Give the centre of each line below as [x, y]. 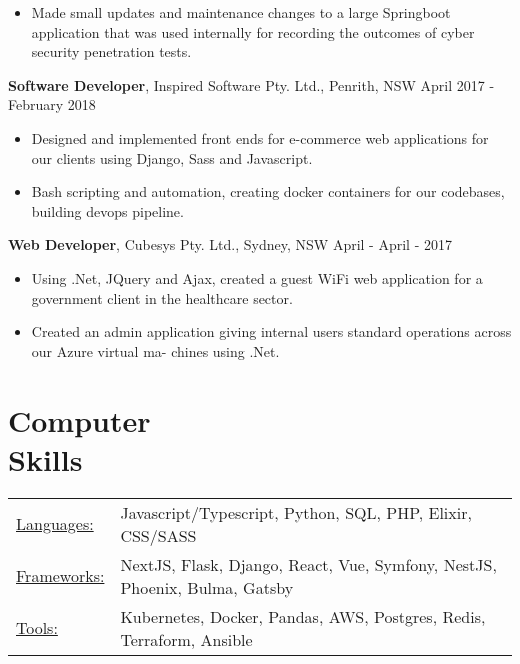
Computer [79, 419]
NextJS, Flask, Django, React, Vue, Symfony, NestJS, [308, 564]
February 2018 [52, 104]
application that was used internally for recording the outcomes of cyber [253, 31]
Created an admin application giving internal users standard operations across [271, 331]
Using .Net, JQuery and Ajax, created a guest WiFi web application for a [257, 277]
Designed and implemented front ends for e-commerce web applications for [260, 137]
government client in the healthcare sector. [162, 297]
